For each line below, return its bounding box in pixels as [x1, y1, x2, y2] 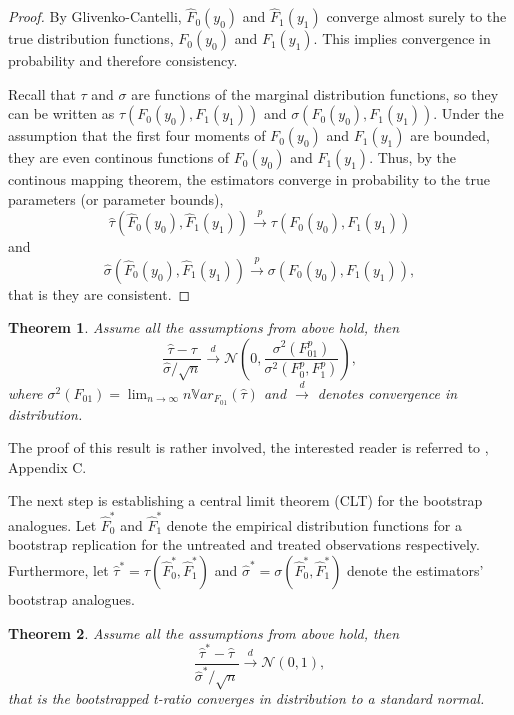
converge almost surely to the [326, 6, 507, 27]
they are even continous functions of [8, 147, 230, 168]
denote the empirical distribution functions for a [166, 514, 462, 535]
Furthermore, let [8, 559, 109, 580]
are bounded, [410, 125, 490, 146]
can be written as [8, 103, 115, 124]
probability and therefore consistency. [8, 50, 238, 71]
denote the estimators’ [347, 559, 484, 580]
